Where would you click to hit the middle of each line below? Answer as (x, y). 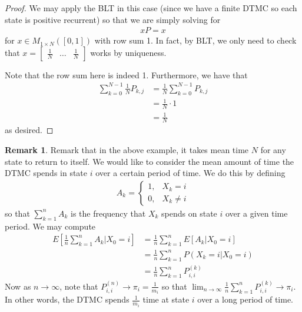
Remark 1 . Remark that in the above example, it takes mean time (127, 150)
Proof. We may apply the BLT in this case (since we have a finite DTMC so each (151, 8)
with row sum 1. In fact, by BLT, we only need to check (195, 40)
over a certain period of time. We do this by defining (190, 173)
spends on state (189, 213)
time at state (166, 299)
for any (273, 150)
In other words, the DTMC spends (67, 299)
